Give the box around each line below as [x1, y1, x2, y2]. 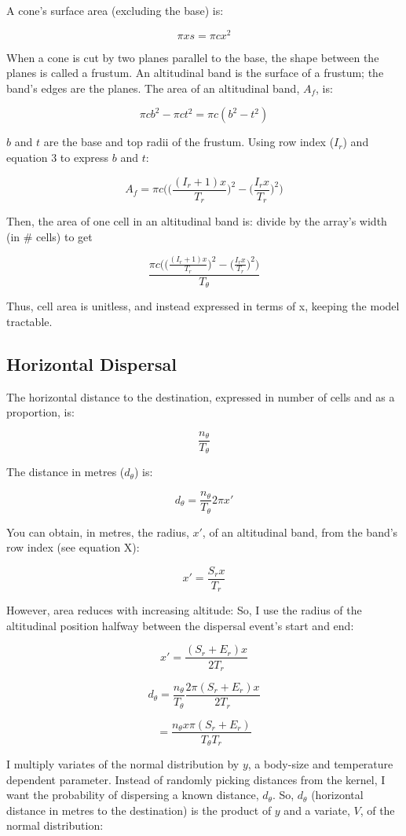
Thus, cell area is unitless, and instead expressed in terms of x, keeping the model [6, 298, 400, 314]
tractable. [6, 313, 53, 329]
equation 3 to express [6, 149, 109, 166]
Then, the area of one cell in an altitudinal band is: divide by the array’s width [6, 213, 387, 229]
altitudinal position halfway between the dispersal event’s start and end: [6, 617, 354, 633]
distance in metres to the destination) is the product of [6, 801, 272, 818]
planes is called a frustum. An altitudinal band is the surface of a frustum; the [6, 64, 384, 81]
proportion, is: [6, 404, 75, 420]
